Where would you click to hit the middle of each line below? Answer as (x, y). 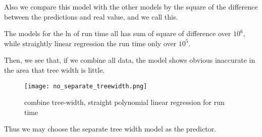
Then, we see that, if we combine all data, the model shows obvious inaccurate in (130, 60)
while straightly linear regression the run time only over (90, 43)
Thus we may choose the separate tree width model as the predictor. (110, 129)
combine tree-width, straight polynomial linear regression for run (124, 102)
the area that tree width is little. (55, 70)
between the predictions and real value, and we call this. (91, 16)
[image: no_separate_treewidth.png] (86, 86)
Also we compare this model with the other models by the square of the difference (131, 7)
